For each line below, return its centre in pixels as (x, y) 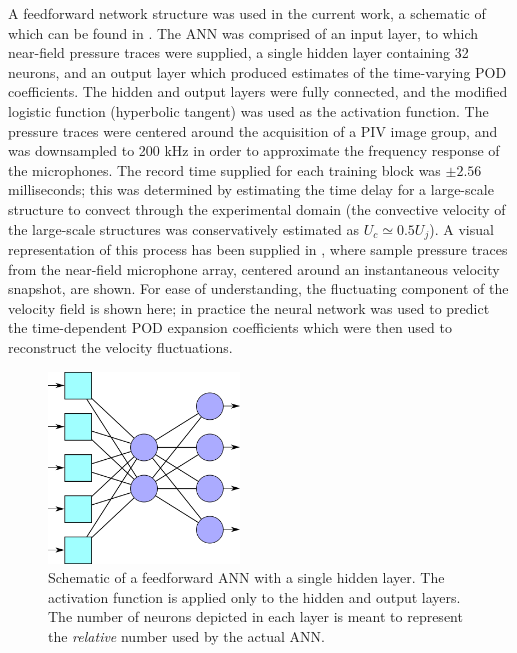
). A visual (461, 228)
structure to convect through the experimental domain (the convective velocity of (257, 208)
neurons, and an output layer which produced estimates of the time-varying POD (257, 71)
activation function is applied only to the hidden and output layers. (254, 596)
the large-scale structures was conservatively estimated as (184, 228)
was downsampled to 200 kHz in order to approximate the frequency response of (254, 150)
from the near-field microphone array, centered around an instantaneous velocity (254, 268)
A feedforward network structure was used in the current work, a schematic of (247, 13)
